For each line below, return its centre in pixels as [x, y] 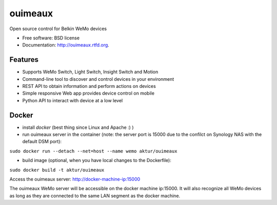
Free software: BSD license [51, 38]
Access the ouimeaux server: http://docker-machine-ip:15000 [75, 179]
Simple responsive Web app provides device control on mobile [88, 93]
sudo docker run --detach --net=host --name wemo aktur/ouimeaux [93, 151]
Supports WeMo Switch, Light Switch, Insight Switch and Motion [90, 72]
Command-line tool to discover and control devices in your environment [98, 79]
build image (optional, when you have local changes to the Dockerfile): [97, 161]
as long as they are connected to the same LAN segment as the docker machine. [95, 196]
